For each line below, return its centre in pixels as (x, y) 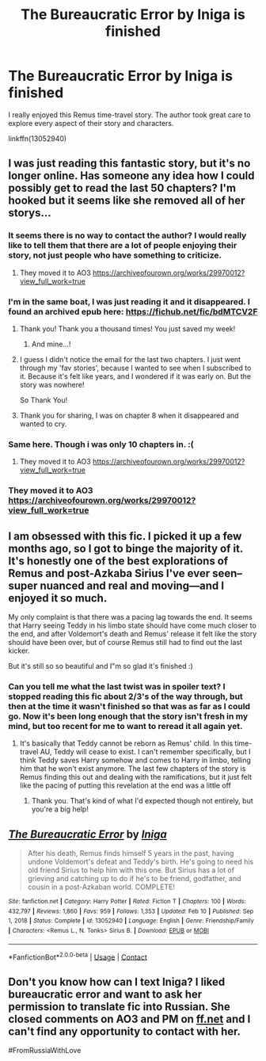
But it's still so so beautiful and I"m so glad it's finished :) (101, 666)
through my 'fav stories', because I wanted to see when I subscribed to (135, 368)
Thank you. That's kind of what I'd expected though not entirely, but (142, 801)
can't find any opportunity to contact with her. (125, 1031)
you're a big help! (60, 809)
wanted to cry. (43, 424)
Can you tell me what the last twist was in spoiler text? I (117, 686)
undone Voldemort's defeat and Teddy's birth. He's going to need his (141, 862)
